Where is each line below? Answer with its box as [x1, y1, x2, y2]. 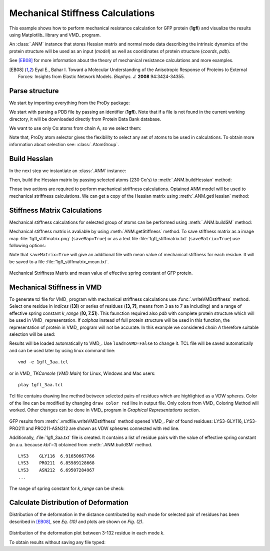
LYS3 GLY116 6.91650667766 [18, 453, 95, 459]
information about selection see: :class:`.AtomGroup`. [9, 141, 119, 147]
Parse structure [9, 87, 59, 95]
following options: [9, 242, 46, 248]
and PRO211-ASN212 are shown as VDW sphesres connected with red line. [25, 425, 179, 431]
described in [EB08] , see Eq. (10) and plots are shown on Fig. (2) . [9, 518, 144, 524]
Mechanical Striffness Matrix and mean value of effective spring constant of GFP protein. [9, 270, 193, 276]
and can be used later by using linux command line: [9, 347, 115, 353]
